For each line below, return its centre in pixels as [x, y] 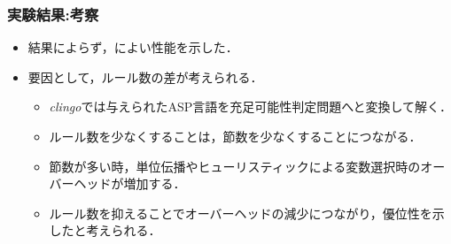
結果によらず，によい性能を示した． [133, 47]
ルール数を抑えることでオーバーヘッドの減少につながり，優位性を [241, 213]
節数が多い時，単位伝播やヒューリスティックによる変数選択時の [235, 166]
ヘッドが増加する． [130, 183]
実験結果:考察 [53, 14]
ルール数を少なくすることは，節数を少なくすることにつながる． [235, 136]
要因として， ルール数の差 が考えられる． [145, 76]
